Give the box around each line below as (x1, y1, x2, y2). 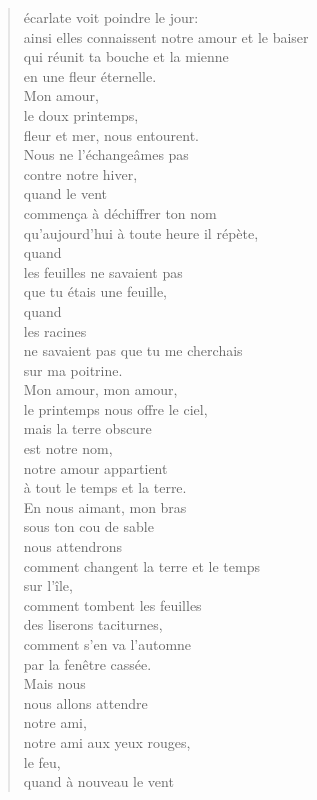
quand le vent (23, 183, 108, 204)
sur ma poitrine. (23, 359, 123, 380)
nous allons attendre (23, 692, 148, 713)
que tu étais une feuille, (23, 281, 167, 302)
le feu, (23, 751, 61, 772)
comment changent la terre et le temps (23, 555, 260, 576)
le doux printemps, (23, 104, 139, 125)
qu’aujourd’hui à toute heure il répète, (23, 222, 259, 243)
